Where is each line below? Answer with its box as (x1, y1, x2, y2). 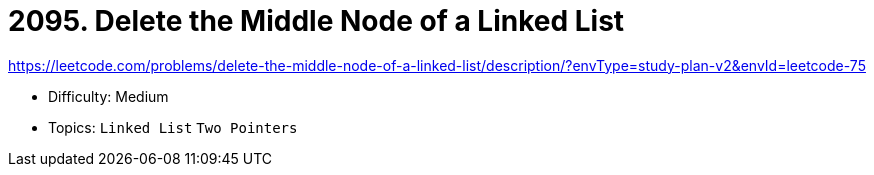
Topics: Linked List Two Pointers (48, 118, 298, 136)
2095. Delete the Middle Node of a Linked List (8, 4, 625, 38)
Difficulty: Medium (48, 87, 169, 105)
